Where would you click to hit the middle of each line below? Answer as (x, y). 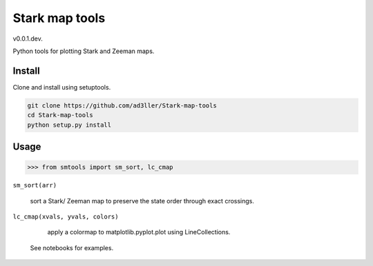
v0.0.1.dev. (28, 39)
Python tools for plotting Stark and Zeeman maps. (84, 51)
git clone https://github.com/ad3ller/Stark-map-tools (122, 105)
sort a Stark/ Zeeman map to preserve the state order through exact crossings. (142, 201)
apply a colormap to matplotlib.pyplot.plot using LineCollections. (139, 232)
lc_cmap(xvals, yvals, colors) (66, 216)
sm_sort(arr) (35, 185)
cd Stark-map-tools (60, 115)
